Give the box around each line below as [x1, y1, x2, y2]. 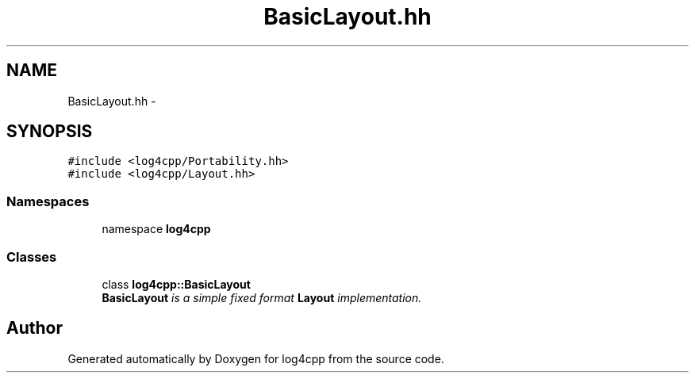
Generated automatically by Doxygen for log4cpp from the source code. [67, 351, 444, 366]
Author [6, 318, 63, 339]
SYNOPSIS [6, 121, 93, 142]
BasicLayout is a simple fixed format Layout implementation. [102, 290, 422, 304]
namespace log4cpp [102, 222, 211, 236]
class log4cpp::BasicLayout [102, 277, 251, 291]
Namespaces [6, 193, 90, 209]
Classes [6, 248, 57, 265]
